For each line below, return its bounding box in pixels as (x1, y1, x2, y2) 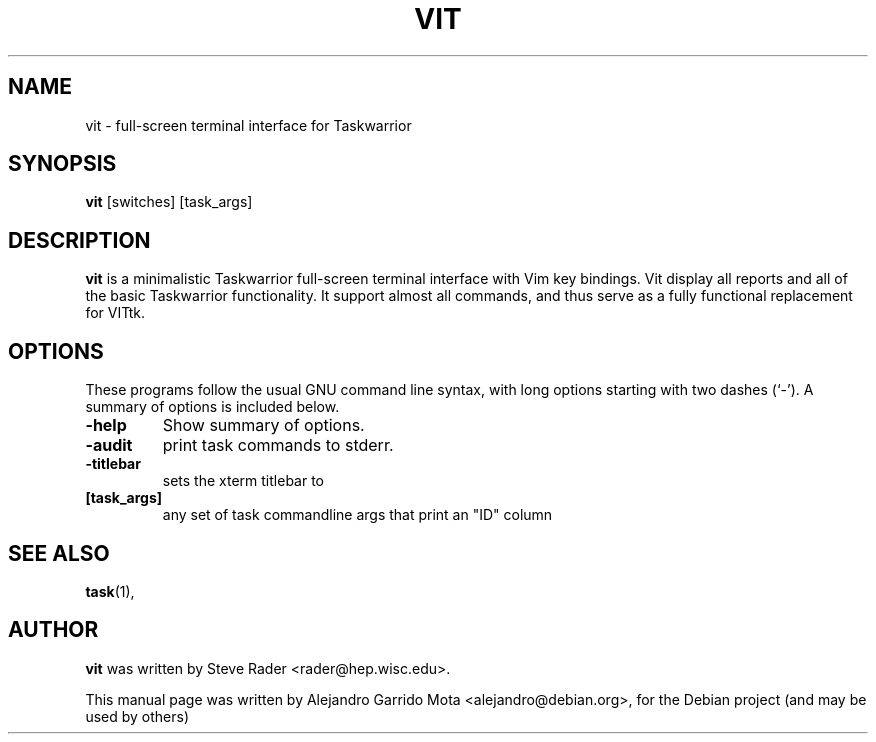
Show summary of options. (162, 415, 365, 436)
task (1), (85, 582, 135, 600)
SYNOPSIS (8, 151, 117, 177)
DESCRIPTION (8, 227, 151, 253)
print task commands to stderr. (162, 435, 394, 456)
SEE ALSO (8, 540, 110, 566)
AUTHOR (8, 617, 99, 643)
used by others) (85, 707, 190, 725)
